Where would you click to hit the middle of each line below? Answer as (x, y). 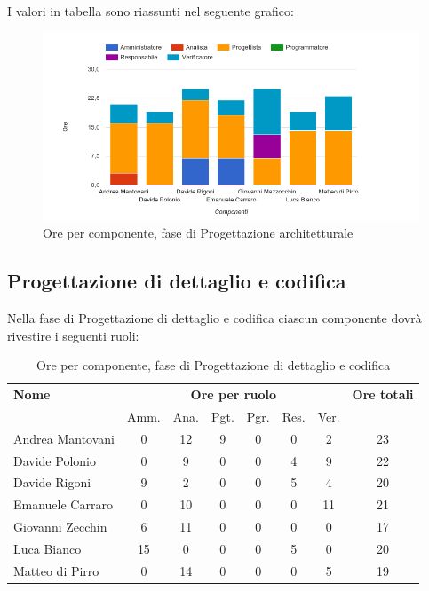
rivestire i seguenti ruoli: (73, 335)
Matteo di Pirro (56, 570)
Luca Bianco (48, 548)
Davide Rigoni (52, 482)
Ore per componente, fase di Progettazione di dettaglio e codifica (214, 365)
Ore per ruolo (233, 394)
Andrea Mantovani (64, 438)
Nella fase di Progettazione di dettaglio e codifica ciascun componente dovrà (214, 317)
